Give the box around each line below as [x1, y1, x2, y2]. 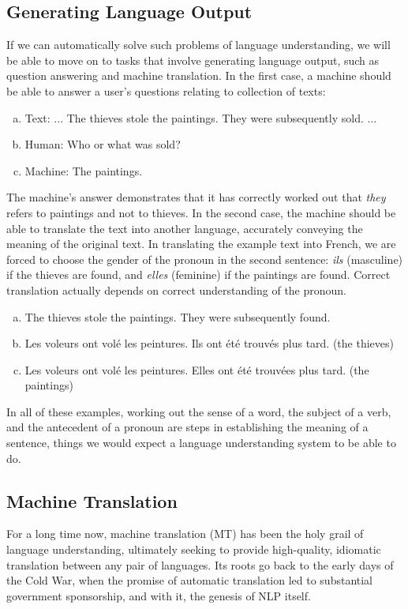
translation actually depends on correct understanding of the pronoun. [6, 281, 347, 298]
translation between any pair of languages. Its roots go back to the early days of [6, 556, 394, 573]
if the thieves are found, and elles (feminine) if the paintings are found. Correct [6, 266, 391, 283]
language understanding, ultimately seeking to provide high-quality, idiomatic [6, 541, 381, 558]
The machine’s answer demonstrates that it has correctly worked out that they [6, 189, 386, 205]
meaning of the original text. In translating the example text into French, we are [6, 235, 396, 252]
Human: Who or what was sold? [24, 136, 181, 152]
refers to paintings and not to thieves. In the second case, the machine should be [6, 204, 396, 220]
